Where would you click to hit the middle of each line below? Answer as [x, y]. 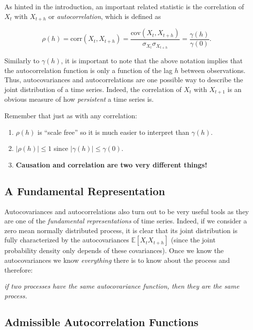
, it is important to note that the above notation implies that [152, 61]
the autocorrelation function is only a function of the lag [88, 70]
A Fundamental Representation [85, 191]
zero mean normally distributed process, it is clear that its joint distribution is [121, 230]
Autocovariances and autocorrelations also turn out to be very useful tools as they [127, 211]
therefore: [19, 269]
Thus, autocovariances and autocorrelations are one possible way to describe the [124, 80]
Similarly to [22, 61]
